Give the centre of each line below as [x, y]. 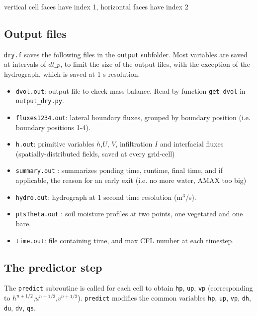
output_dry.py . [40, 100]
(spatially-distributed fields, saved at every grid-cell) [95, 153]
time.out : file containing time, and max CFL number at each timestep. [125, 240]
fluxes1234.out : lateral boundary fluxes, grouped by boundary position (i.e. [133, 117]
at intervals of [25, 64]
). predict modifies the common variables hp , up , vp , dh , [164, 298]
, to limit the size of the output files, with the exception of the [155, 64]
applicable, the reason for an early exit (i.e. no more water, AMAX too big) [131, 180]
